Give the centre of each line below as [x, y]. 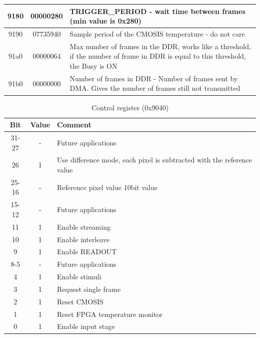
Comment [74, 125]
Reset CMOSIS [80, 301]
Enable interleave [83, 239]
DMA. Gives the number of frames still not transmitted [155, 88]
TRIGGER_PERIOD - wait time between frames [157, 11]
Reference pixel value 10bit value [107, 187]
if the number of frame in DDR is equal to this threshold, [158, 56]
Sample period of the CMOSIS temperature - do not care [157, 33]
